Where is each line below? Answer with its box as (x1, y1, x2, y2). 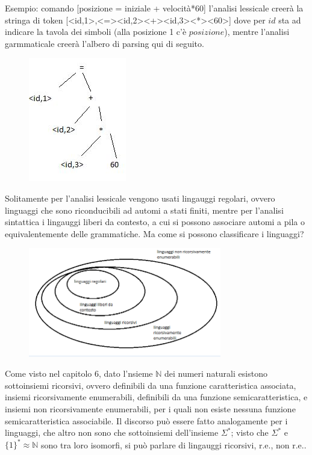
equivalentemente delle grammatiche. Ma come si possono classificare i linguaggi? (5, 227, 304, 240)
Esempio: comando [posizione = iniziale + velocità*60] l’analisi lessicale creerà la (5, 2, 304, 14)
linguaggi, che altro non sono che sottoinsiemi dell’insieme (5, 426, 219, 439)
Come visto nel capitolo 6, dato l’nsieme (5, 367, 153, 380)
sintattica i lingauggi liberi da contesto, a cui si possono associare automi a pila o (5, 215, 305, 228)
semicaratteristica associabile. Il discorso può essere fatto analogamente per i (5, 414, 288, 427)
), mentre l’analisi (224, 25, 290, 38)
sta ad (278, 13, 301, 26)
